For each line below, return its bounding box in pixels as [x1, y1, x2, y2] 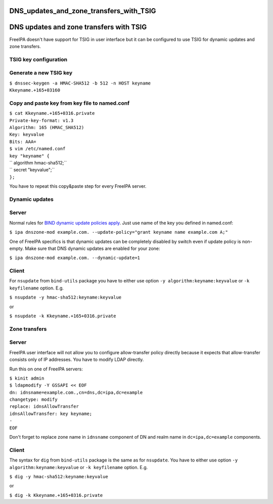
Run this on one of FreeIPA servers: [9, 366, 83, 372]
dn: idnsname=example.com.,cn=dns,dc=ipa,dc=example [9, 390, 143, 395]
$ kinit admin [9, 375, 44, 381]
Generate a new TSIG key [9, 69, 73, 76]
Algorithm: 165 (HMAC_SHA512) [9, 124, 84, 130]
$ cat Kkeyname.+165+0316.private [9, 110, 95, 116]
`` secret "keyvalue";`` [9, 167, 55, 173]
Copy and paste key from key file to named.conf [9, 99, 130, 106]
